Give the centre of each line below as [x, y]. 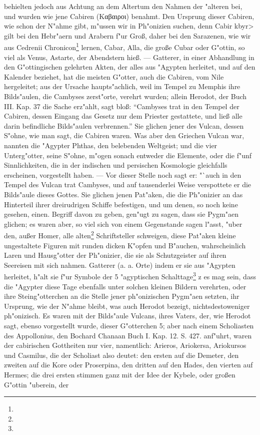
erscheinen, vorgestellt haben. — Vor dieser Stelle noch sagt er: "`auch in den [123, 174]
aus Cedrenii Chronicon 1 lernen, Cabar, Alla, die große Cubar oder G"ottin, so [124, 47]
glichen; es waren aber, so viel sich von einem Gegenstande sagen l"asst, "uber [123, 224]
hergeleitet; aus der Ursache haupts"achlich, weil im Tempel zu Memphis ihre [122, 86]
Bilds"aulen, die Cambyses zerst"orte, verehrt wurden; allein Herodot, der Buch [125, 96]
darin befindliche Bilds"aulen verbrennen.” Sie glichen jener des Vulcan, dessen [124, 125]
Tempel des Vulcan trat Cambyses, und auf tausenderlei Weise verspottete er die [128, 184]
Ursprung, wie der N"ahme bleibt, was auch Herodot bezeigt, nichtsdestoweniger [127, 306]
